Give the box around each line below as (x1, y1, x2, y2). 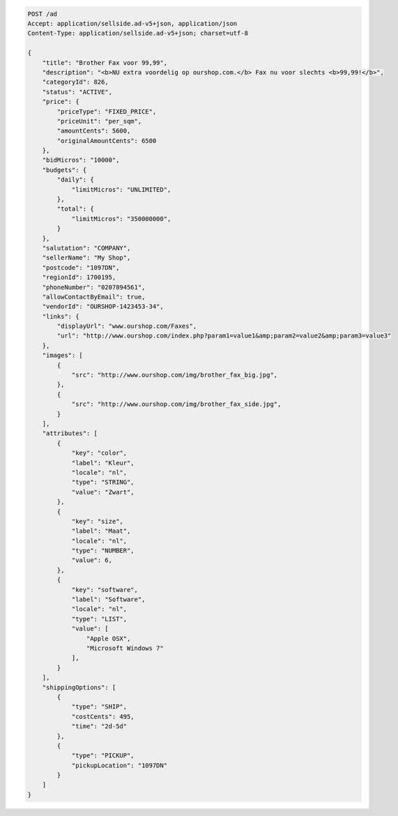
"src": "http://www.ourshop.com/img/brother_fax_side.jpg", (71, 400, 282, 408)
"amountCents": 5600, (56, 127, 131, 135)
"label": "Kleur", (71, 459, 135, 467)
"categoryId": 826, (42, 78, 109, 86)
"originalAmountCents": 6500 (56, 137, 157, 144)
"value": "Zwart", (71, 488, 135, 496)
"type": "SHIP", (71, 703, 128, 711)
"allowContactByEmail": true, (42, 293, 146, 301)
